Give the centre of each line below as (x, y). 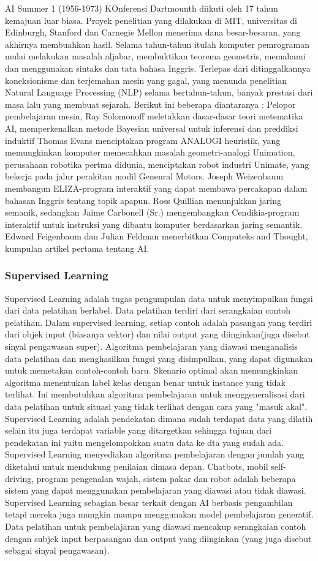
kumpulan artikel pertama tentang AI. (77, 248)
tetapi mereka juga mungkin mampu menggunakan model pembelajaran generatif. (159, 514)
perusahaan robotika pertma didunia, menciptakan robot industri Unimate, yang (157, 164)
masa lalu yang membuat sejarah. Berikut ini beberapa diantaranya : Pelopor (150, 104)
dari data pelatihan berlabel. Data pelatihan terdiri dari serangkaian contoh (148, 310)
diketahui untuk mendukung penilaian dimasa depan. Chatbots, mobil (137, 466)
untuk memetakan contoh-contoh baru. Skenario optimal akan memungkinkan (152, 370)
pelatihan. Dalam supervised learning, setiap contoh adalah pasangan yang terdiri (159, 322)
